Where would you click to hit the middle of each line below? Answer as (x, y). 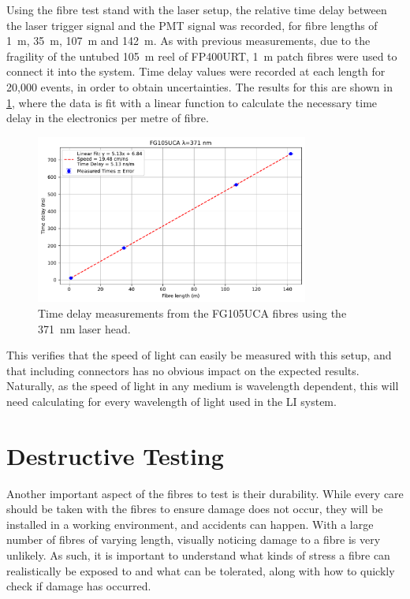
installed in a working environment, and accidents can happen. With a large (190, 524)
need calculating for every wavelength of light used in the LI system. (171, 401)
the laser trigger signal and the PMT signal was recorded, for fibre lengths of (192, 25)
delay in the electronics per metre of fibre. (108, 118)
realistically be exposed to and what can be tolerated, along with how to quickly (201, 570)
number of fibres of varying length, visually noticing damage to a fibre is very (194, 539)
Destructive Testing (115, 455)
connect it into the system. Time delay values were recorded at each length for (196, 71)
